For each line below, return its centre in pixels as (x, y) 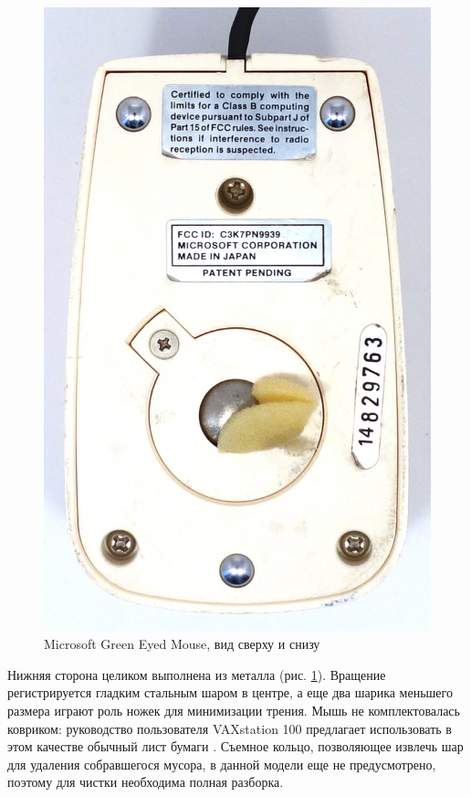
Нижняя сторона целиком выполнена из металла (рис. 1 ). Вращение (197, 674)
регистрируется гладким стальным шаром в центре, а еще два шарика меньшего (230, 692)
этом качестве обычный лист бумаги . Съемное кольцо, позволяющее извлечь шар (235, 746)
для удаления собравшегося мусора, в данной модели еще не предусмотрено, (222, 764)
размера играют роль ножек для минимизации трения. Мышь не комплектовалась (234, 711)
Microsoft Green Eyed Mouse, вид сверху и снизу (182, 644)
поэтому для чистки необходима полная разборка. (146, 782)
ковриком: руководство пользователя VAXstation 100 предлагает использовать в (230, 728)
